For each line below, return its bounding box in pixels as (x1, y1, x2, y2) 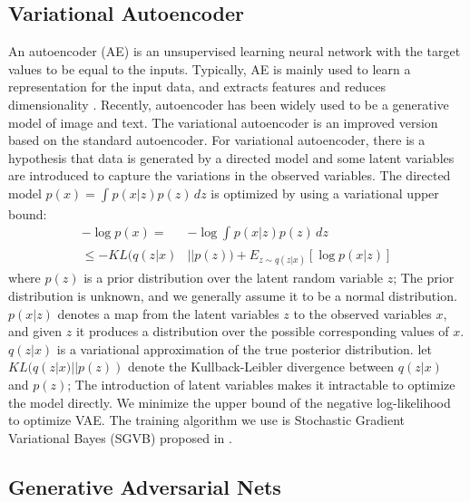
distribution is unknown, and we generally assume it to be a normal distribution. (8, 285, 457, 304)
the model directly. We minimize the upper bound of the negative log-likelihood (8, 392, 451, 411)
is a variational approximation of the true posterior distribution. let (56, 339, 432, 358)
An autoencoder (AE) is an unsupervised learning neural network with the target (8, 42, 461, 61)
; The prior (393, 268, 455, 287)
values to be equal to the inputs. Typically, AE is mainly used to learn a (8, 59, 411, 78)
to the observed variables (293, 304, 432, 323)
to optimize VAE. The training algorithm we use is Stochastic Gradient (8, 410, 405, 430)
